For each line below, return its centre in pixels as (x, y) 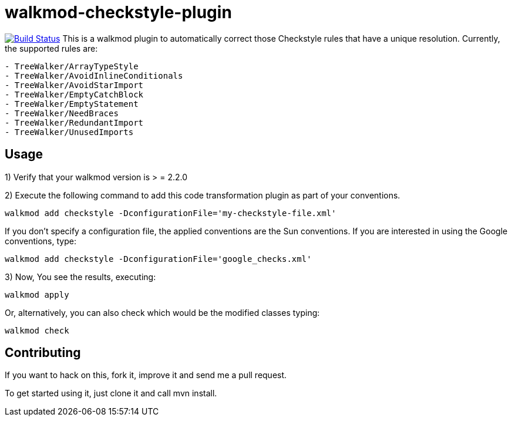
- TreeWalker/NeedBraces (62, 113)
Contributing (43, 353)
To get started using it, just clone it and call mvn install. (111, 393)
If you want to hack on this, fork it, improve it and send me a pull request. (146, 375)
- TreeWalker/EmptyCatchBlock (74, 94)
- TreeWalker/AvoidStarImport (74, 85)
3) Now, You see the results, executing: (80, 277)
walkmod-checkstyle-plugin (118, 12)
